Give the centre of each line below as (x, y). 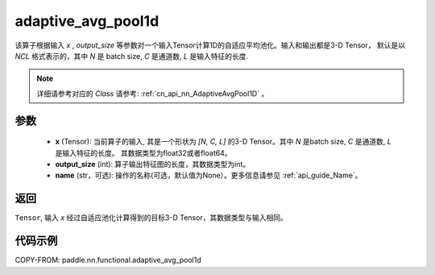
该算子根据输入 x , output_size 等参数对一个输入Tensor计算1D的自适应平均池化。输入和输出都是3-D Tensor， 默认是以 (210, 45)
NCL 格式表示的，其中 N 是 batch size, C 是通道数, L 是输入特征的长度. (132, 56)
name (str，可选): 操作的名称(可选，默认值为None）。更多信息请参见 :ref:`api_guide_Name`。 (209, 175)
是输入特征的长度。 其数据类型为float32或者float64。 (143, 152)
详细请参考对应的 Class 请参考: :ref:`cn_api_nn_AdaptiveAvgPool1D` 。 (153, 94)
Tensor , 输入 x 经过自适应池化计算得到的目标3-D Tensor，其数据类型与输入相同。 (151, 218)
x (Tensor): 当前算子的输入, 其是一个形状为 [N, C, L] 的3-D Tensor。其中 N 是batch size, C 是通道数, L (224, 142)
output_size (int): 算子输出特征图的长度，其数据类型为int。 (153, 164)
